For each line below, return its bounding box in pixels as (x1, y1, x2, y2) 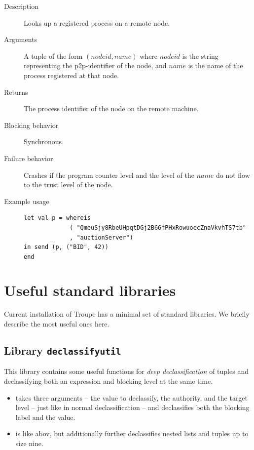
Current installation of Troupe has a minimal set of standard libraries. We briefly (4, 309, 250, 319)
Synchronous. (24, 136, 64, 147)
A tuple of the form (24, 50, 83, 61)
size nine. (15, 438, 43, 448)
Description (4, 1, 38, 11)
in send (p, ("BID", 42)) (24, 244, 109, 251)
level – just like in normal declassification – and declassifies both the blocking (15, 402, 250, 412)
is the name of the (188, 60, 243, 71)
